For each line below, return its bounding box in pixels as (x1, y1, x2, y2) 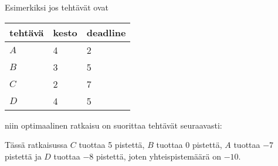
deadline (86, 25, 126, 39)
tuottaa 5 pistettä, (79, 139, 145, 151)
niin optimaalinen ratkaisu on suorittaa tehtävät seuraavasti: (5, 119, 222, 131)
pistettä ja (5, 150, 42, 162)
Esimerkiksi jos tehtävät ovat (5, 1, 109, 13)
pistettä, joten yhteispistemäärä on (96, 150, 221, 162)
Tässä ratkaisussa (5, 139, 68, 151)
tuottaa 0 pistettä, (156, 139, 222, 151)
